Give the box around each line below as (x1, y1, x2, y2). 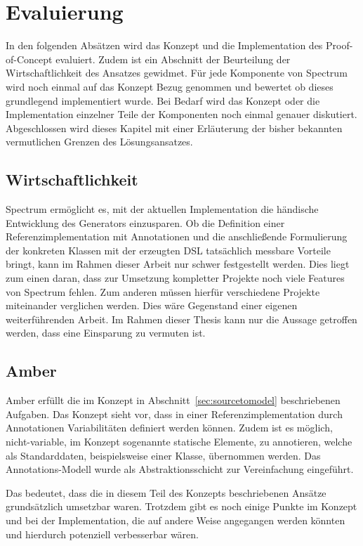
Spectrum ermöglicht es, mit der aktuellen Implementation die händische (6, 202, 319, 216)
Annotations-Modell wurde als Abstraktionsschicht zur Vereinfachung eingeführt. (6, 462, 354, 476)
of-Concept (6, 51, 53, 66)
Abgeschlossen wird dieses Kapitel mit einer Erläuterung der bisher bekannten (6, 120, 343, 135)
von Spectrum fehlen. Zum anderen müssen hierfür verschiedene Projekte (6, 284, 320, 299)
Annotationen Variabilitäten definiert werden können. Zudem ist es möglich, (6, 420, 333, 435)
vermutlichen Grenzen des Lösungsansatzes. (6, 134, 193, 149)
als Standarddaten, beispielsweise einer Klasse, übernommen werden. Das (6, 448, 321, 462)
